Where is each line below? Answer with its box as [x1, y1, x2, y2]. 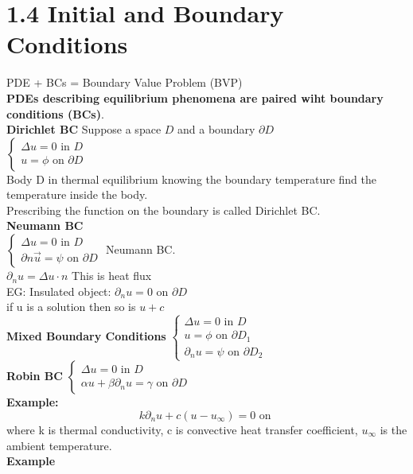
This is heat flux [72, 267, 152, 284]
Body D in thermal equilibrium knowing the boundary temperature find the [6, 170, 376, 187]
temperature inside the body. [6, 186, 148, 203]
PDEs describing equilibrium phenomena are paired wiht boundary [6, 89, 384, 106]
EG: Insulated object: [6, 282, 111, 299]
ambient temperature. [6, 437, 112, 453]
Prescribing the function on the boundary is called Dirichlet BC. [6, 201, 321, 218]
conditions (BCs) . [6, 105, 104, 122]
